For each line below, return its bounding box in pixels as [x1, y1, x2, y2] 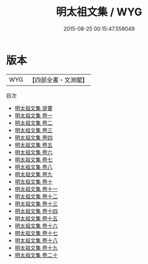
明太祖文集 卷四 [14, 133, 53, 141]
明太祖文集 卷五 [14, 141, 53, 148]
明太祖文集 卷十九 [14, 244, 58, 251]
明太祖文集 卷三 [14, 126, 53, 133]
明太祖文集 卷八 [14, 163, 53, 171]
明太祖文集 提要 [14, 104, 53, 112]
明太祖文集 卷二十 [14, 251, 58, 259]
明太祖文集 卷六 [14, 148, 53, 156]
